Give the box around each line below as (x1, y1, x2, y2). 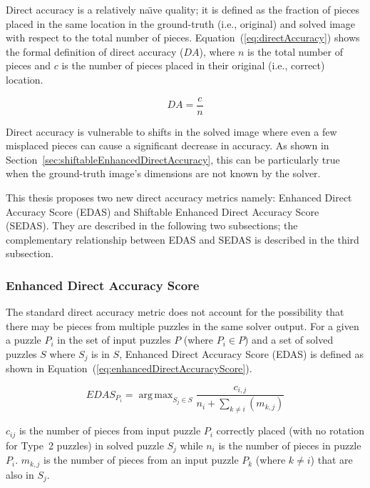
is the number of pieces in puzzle (218, 437, 361, 452)
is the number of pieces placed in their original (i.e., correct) (61, 58, 325, 73)
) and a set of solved (245, 332, 334, 347)
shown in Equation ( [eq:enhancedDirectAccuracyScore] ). (6, 361, 252, 376)
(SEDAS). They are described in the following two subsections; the (6, 218, 298, 233)
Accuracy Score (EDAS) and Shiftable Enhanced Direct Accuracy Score (6, 204, 319, 219)
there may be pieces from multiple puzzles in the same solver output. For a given (6, 318, 359, 333)
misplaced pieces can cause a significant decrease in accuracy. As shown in (6, 138, 329, 153)
